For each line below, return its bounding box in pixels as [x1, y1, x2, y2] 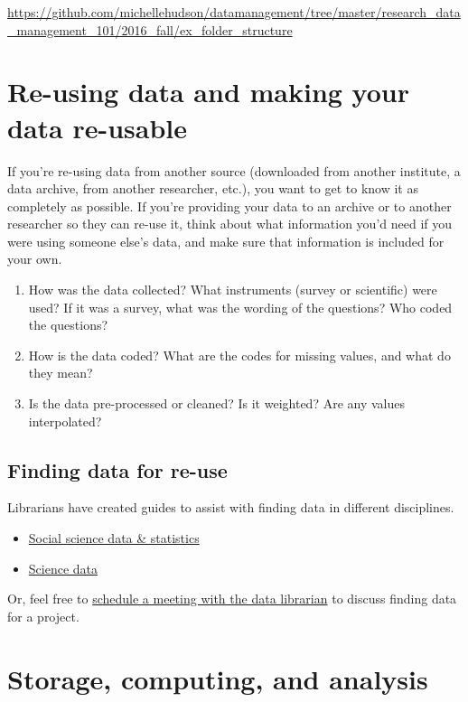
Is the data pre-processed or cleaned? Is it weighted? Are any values [28, 394, 405, 413]
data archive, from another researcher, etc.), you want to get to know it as [7, 179, 418, 198]
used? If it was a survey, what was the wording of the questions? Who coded [28, 297, 453, 316]
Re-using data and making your [7, 73, 409, 110]
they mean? [28, 363, 93, 382]
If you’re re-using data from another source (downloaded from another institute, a [7, 161, 461, 180]
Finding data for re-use [7, 455, 228, 483]
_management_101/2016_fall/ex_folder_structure [7, 20, 293, 39]
